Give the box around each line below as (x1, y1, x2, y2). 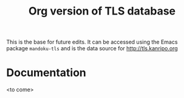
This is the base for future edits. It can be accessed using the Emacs (6, 38, 178, 46)
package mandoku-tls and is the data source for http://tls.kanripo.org (6, 45, 178, 52)
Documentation (6, 66, 87, 80)
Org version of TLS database (28, 4, 176, 18)
